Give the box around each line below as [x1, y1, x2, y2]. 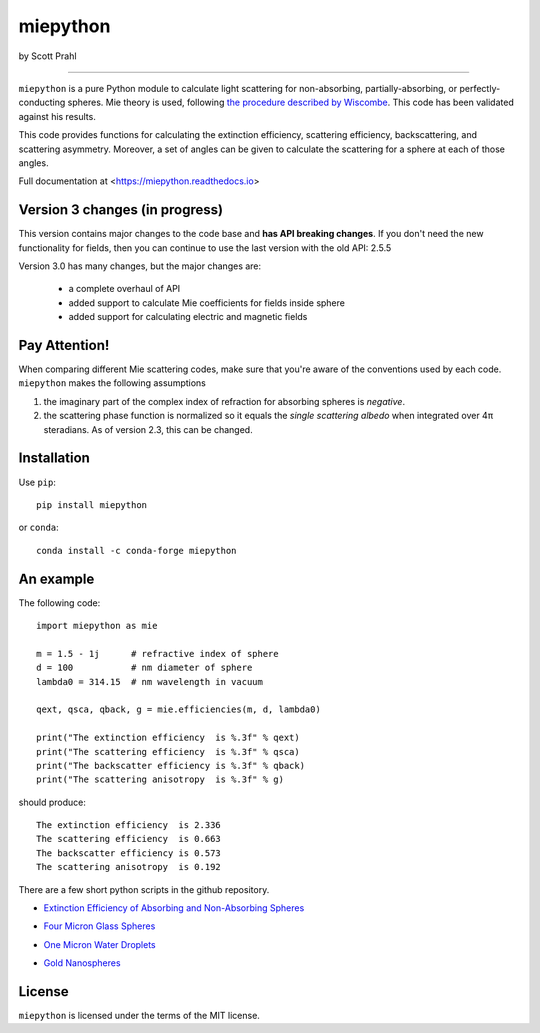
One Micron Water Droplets [43, 938, 157, 950]
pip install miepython [36, 499, 148, 510]
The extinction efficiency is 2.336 [36, 820, 222, 831]
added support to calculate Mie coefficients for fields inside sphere [68, 296, 345, 309]
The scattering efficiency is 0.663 [36, 833, 222, 845]
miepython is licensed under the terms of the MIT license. [18, 1010, 260, 1022]
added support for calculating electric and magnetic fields [68, 311, 308, 323]
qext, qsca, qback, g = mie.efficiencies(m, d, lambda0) [36, 704, 322, 715]
